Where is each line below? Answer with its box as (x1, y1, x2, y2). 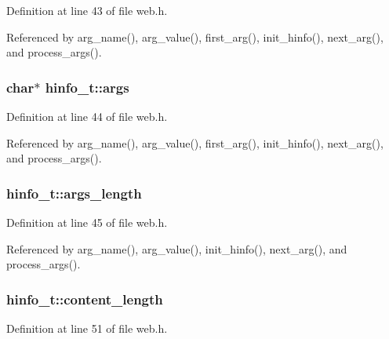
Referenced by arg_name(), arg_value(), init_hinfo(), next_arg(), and (6, 240, 347, 257)
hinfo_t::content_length (6, 289, 163, 308)
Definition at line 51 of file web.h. (6, 320, 168, 336)
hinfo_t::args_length (6, 183, 142, 202)
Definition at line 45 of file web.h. (6, 214, 168, 230)
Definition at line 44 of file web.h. (6, 108, 168, 124)
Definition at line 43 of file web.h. (6, 2, 168, 18)
